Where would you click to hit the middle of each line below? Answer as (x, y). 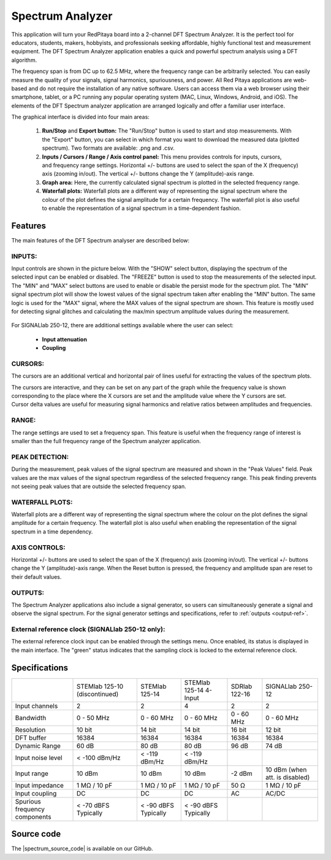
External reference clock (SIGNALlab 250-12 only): (88, 629)
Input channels (36, 706)
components (33, 816)
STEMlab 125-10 (100, 686)
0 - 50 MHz (93, 718)
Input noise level (39, 757)
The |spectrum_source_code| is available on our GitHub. (82, 849)
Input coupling (36, 793)
